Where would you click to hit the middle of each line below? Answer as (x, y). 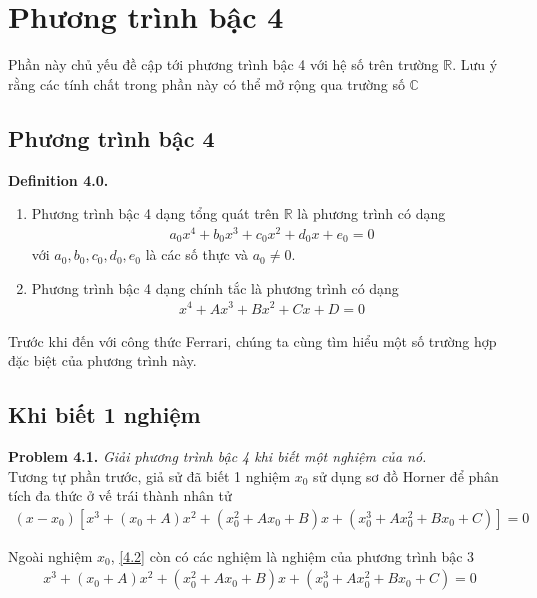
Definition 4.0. (58, 179)
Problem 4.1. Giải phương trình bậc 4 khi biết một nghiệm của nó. (217, 455)
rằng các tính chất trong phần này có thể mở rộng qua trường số (206, 83)
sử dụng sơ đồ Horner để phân (406, 475)
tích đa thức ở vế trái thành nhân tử (120, 495)
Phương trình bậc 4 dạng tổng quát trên (155, 213)
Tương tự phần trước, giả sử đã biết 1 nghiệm (149, 475)
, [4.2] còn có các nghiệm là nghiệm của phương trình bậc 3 (292, 555)
